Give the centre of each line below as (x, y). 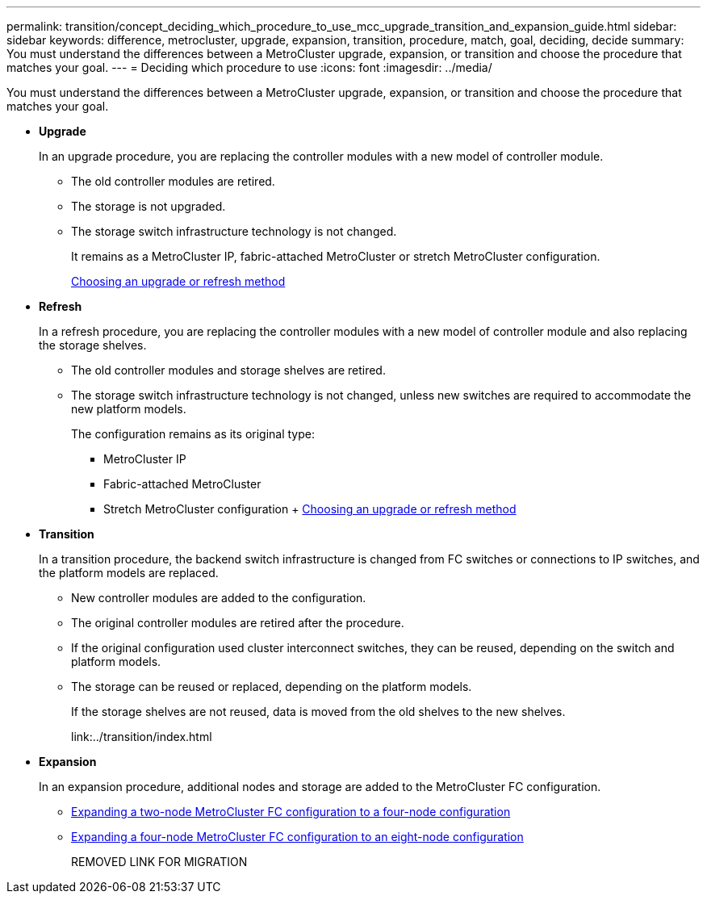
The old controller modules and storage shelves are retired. (228, 370)
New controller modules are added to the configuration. (219, 598)
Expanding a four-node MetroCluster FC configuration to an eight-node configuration (297, 837)
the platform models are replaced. (129, 573)
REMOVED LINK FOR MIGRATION (159, 862)
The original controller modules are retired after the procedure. (238, 623)
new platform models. (129, 409)
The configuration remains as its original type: (193, 434)
